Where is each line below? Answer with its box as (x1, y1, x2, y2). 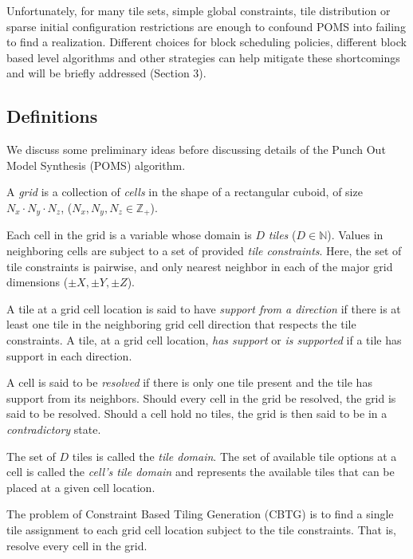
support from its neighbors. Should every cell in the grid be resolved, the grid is (6, 389, 396, 406)
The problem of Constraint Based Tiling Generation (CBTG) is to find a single (6, 506, 394, 522)
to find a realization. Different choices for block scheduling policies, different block (6, 33, 407, 50)
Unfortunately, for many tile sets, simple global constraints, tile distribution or (6, 2, 391, 18)
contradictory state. (6, 420, 101, 437)
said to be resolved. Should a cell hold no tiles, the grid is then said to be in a (6, 405, 387, 422)
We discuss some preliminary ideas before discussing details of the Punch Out (6, 141, 386, 158)
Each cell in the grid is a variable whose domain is (6, 226, 252, 243)
